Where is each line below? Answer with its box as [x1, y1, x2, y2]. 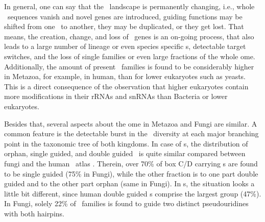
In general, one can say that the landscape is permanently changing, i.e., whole [4, 1, 255, 11]
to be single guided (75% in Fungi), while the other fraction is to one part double [4, 168, 258, 179]
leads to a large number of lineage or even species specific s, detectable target [4, 41, 246, 52]
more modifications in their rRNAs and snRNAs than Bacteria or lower [4, 91, 228, 102]
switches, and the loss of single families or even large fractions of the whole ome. [4, 51, 255, 61]
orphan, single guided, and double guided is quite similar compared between [4, 148, 246, 159]
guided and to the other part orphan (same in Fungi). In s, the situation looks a [4, 178, 255, 189]
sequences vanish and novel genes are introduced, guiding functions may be [7, 11, 243, 21]
